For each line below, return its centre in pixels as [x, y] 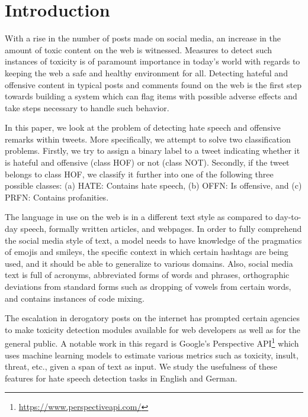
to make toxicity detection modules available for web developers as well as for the [153, 329]
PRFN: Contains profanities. [57, 197]
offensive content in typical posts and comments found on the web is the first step [153, 84]
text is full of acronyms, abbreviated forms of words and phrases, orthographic [147, 275]
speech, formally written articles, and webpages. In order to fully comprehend [161, 229]
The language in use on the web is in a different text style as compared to [139, 217]
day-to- [288, 217]
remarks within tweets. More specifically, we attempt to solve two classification [148, 139]
